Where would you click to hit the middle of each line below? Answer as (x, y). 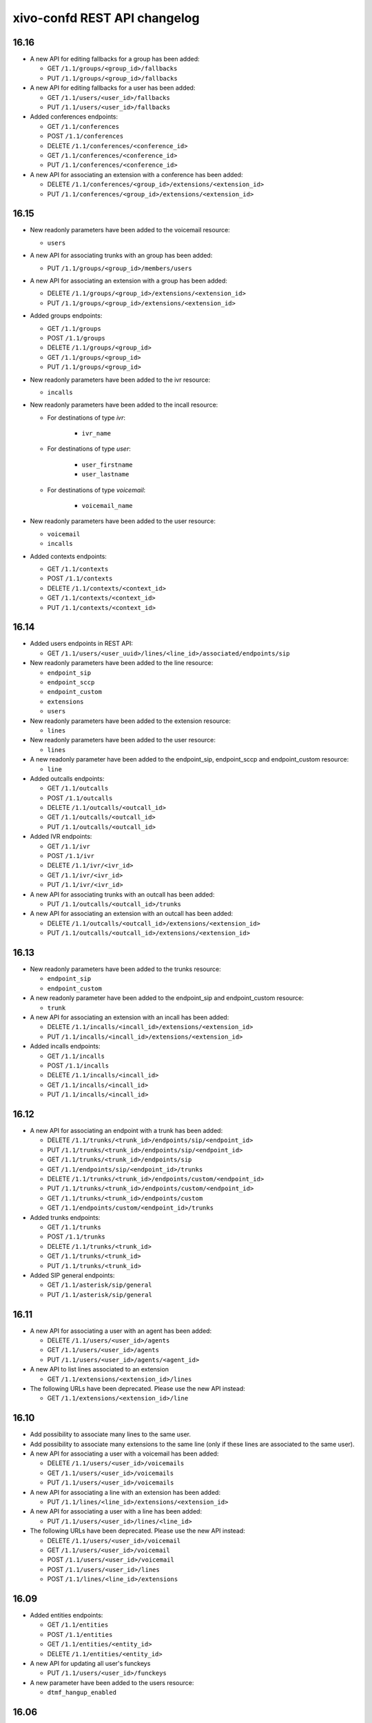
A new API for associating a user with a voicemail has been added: (124, 1454)
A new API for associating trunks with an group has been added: (121, 256)
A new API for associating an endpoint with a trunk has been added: (126, 1131)
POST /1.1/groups (76, 338)
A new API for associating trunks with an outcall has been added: (122, 894)
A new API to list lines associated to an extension (99, 1369)
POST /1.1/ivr (71, 856)
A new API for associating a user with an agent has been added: (121, 1331)
